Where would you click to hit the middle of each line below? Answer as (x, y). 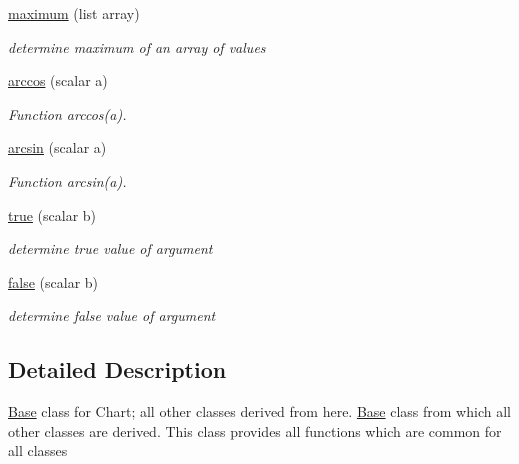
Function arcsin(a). (67, 180)
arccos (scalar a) (58, 80)
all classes (38, 450)
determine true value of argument (110, 248)
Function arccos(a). (67, 113)
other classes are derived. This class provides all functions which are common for (255, 430)
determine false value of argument (112, 315)
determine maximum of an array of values (137, 46)
